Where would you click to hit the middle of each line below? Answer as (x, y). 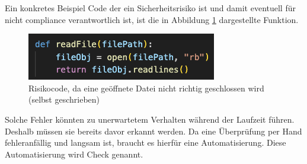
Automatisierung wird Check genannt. (74, 154)
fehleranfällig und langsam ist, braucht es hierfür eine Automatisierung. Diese (145, 142)
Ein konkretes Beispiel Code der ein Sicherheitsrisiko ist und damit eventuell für (150, 8)
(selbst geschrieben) (64, 99)
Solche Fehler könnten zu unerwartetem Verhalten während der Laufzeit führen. (150, 119)
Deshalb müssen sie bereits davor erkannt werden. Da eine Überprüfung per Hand (153, 131)
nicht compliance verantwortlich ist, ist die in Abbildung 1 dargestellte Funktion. (152, 19)
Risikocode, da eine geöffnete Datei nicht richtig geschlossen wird (146, 88)
